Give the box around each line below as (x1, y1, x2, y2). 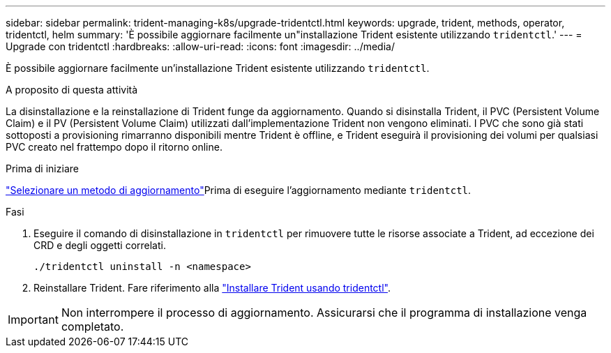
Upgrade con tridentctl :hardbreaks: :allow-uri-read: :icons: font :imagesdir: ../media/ (6, 40, 395, 52)
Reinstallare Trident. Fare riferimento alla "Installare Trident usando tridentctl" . (33, 282, 391, 294)
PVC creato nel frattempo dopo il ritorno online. (6, 141, 222, 153)
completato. (61, 320, 124, 333)
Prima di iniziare (6, 163, 79, 174)
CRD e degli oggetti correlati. (33, 239, 166, 251)
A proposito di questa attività (6, 84, 138, 96)
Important (8, 313, 59, 326)
